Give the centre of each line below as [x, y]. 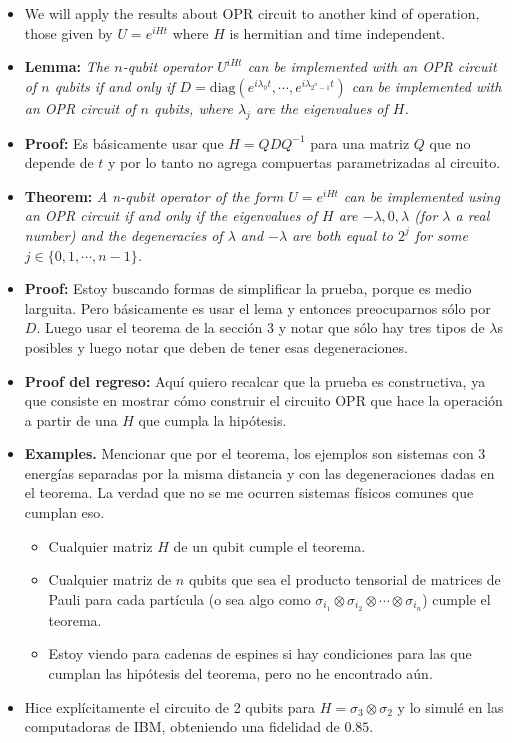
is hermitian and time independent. [337, 32]
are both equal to [342, 234]
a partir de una [71, 419]
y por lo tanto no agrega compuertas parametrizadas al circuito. [304, 162]
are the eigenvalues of [321, 107]
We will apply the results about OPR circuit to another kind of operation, [252, 13]
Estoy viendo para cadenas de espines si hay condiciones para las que [260, 653]
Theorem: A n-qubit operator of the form [154, 195]
